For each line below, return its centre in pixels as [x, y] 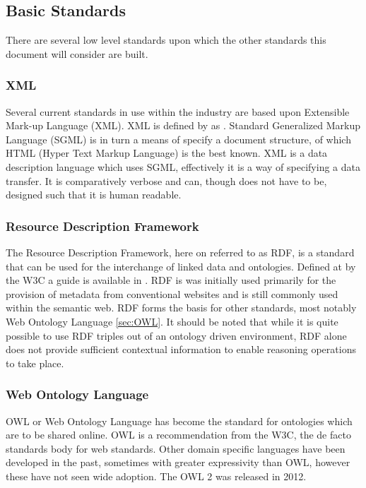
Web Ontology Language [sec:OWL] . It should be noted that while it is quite [172, 321]
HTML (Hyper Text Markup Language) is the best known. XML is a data [167, 153]
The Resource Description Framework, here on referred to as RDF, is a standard [180, 252]
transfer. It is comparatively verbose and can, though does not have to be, [166, 180]
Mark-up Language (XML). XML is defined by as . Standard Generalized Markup [183, 125]
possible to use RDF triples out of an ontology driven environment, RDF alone [176, 335]
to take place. [35, 363]
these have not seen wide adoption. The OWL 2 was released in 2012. [156, 476]
